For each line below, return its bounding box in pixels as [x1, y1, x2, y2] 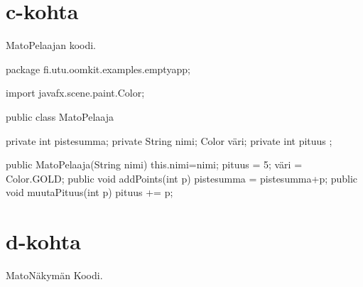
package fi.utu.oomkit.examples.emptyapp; [6, 61, 190, 76]
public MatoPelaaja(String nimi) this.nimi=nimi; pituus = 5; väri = [6, 157, 303, 172]
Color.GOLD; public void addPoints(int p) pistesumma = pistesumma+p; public [6, 170, 358, 185]
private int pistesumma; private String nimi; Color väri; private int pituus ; [6, 133, 332, 148]
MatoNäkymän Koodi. [6, 268, 103, 282]
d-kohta [6, 227, 81, 256]
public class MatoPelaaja [6, 109, 114, 124]
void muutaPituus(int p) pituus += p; [6, 185, 173, 200]
